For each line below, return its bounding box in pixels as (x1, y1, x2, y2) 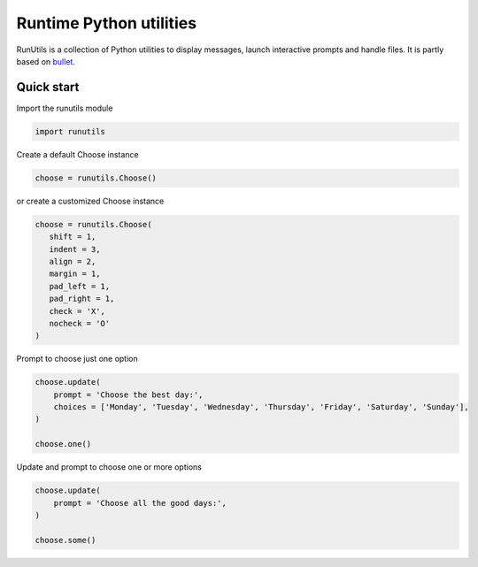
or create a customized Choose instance (16, 195, 165, 206)
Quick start (16, 80, 80, 95)
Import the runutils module (16, 103, 113, 113)
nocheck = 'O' (49, 318, 111, 328)
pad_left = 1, (49, 281, 111, 291)
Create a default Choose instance (16, 149, 139, 159)
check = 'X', (49, 306, 106, 316)
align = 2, (49, 257, 96, 266)
